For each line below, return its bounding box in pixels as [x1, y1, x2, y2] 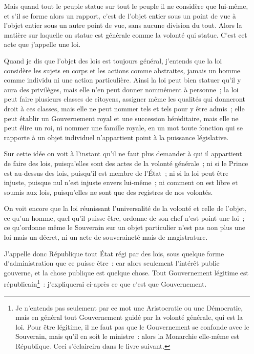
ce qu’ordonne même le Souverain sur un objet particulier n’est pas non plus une [4, 222, 246, 232]
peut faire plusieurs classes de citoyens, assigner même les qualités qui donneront [4, 94, 245, 104]
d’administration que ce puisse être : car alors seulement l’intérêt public [4, 258, 220, 268]
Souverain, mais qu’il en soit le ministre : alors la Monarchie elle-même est [15, 331, 240, 341]
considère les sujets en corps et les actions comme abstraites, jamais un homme [4, 65, 240, 75]
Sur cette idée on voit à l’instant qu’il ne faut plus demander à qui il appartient [4, 148, 242, 159]
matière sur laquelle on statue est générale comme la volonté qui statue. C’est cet [4, 29, 247, 40]
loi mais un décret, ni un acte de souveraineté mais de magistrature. [4, 232, 208, 242]
